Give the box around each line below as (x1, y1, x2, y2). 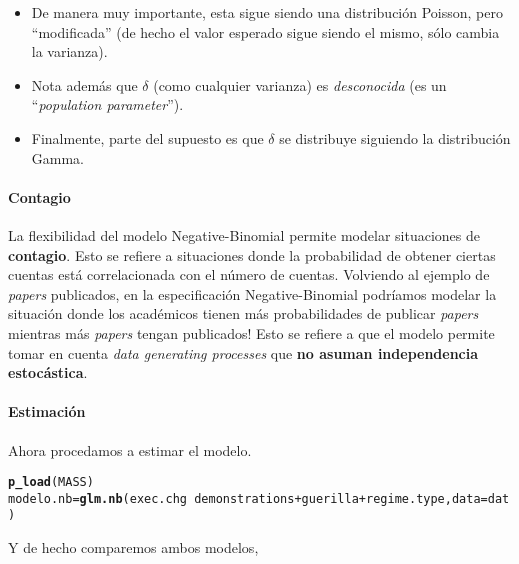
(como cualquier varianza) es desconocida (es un (153, 74, 447, 95)
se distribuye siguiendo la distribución (279, 127, 511, 148)
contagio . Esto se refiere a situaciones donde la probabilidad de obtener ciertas (8, 244, 496, 265)
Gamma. (31, 147, 85, 168)
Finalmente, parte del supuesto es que (31, 127, 264, 148)
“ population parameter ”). (31, 94, 184, 115)
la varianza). (31, 41, 108, 62)
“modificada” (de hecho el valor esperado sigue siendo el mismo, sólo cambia (31, 21, 500, 42)
